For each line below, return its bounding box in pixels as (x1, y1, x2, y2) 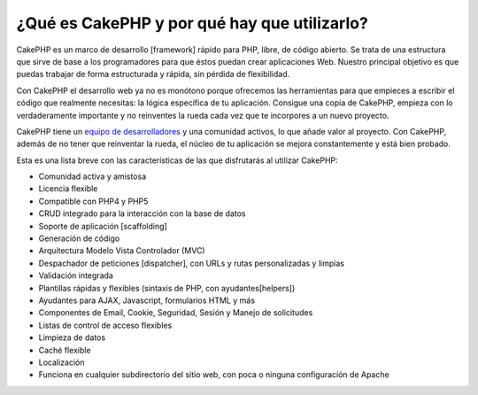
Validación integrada (38, 270, 114, 281)
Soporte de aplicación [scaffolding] (38, 221, 167, 231)
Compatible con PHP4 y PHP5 (38, 196, 149, 206)
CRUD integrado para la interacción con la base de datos (38, 208, 246, 219)
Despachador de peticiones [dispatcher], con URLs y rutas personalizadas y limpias (38, 258, 345, 268)
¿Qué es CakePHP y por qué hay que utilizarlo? (16, 13, 369, 33)
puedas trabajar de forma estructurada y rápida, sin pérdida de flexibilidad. (16, 69, 290, 80)
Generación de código (38, 233, 120, 244)
